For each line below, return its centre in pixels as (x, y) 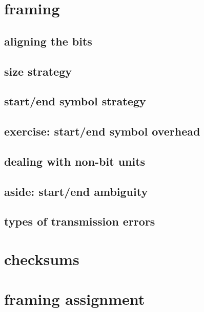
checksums (42, 259)
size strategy (38, 71)
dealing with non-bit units (75, 161)
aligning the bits (48, 41)
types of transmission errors (80, 221)
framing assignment (75, 299)
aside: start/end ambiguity (76, 191)
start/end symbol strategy (75, 101)
